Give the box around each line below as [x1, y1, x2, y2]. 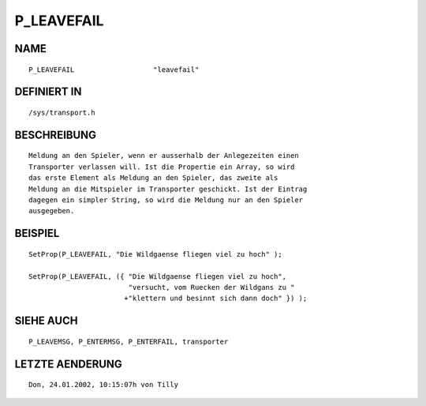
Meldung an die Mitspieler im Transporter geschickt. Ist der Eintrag [28, 184, 308, 194]
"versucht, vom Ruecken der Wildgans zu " [128, 283, 295, 291]
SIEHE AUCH [14, 314, 78, 328]
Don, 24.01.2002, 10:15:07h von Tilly [28, 380, 179, 389]
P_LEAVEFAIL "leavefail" [28, 65, 200, 74]
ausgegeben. [28, 206, 75, 216]
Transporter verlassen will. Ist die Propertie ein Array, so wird [28, 162, 295, 171]
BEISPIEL [14, 227, 60, 240]
